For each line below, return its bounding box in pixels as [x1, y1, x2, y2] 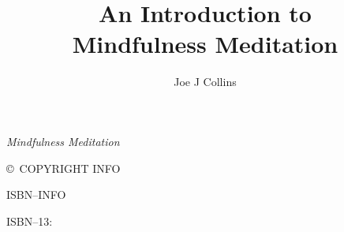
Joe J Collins [174, 73, 237, 90]
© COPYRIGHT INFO [6, 159, 121, 176]
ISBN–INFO [6, 186, 66, 203]
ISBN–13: [6, 212, 53, 229]
